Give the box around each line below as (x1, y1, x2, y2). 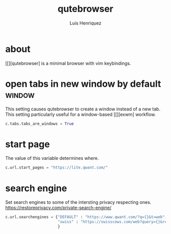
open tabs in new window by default (5, 78, 161, 89)
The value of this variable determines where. (5, 155, 99, 161)
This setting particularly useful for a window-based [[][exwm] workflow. (5, 111, 156, 118)
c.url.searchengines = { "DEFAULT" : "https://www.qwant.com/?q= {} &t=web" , (5, 215, 167, 220)
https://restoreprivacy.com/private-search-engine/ (5, 205, 112, 211)
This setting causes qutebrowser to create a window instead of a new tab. (5, 106, 161, 112)
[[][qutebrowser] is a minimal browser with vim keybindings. (5, 60, 131, 66)
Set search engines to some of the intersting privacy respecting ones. (5, 199, 152, 205)
